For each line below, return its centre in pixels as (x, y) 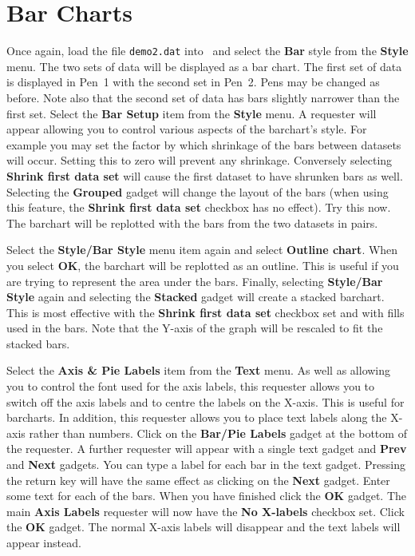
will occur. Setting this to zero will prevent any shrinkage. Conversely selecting (200, 160)
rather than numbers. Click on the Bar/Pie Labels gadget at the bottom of (218, 433)
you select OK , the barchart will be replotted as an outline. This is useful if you (203, 265)
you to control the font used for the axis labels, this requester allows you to (191, 386)
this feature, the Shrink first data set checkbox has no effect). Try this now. (199, 207)
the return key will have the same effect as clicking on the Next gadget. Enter (198, 480)
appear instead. (44, 542)
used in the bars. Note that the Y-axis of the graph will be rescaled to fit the (195, 328)
